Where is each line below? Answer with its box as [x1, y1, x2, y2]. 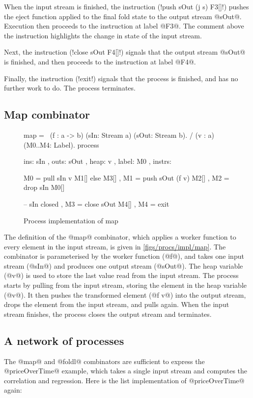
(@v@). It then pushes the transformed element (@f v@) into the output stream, [4, 289, 246, 300]
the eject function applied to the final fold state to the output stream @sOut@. [4, 11, 242, 21]
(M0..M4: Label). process [24, 139, 99, 150]
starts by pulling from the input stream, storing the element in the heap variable [4, 280, 247, 290]
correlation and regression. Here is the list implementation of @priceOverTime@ [4, 375, 245, 385]
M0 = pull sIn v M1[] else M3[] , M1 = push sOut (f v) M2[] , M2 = [24, 172, 229, 183]
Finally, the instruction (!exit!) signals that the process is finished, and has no [4, 73, 238, 83]
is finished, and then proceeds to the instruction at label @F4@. [4, 56, 196, 66]
